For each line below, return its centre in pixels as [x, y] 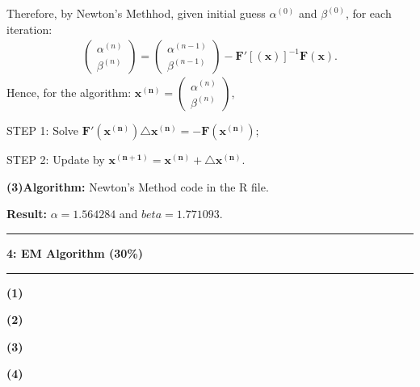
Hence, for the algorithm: [69, 93]
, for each [368, 13]
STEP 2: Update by [56, 160]
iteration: [29, 29]
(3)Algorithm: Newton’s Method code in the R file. [138, 186]
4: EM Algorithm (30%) [75, 253]
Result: [27, 214]
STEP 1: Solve [43, 130]
